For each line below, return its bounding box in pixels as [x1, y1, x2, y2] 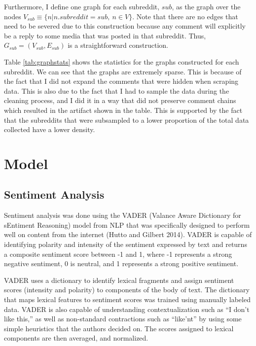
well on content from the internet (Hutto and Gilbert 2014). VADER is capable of [4, 229, 252, 240]
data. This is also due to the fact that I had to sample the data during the [4, 85, 229, 96]
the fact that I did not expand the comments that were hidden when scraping [4, 76, 239, 86]
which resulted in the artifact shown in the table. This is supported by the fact [4, 104, 243, 115]
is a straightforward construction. [68, 40, 168, 50]
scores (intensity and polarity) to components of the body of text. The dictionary [4, 284, 250, 295]
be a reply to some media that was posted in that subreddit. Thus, [4, 30, 206, 40]
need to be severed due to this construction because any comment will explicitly [4, 21, 246, 31]
